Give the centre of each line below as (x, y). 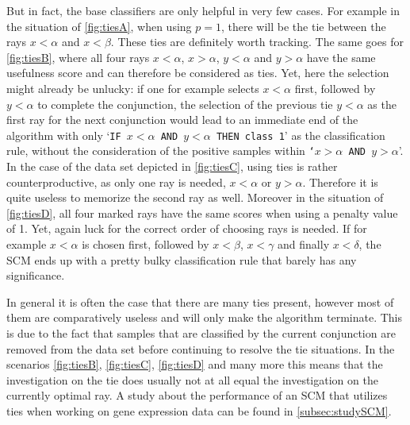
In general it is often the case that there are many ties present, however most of (200, 301)
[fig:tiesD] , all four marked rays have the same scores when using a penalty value (202, 212)
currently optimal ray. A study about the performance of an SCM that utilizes (197, 395)
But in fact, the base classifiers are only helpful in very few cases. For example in (203, 10)
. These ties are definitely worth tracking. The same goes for (257, 42)
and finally (304, 244)
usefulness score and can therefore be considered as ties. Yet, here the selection (198, 73)
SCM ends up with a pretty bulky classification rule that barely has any (182, 259)
